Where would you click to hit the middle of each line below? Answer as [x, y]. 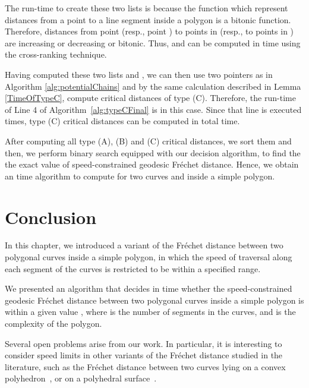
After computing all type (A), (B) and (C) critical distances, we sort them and [148, 141]
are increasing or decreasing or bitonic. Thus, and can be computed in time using [153, 42]
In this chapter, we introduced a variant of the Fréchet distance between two [144, 245]
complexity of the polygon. [53, 323]
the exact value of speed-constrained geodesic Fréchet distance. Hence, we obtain [152, 164]
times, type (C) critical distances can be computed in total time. [122, 121]
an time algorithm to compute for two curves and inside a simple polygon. [140, 176]
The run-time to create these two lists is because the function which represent [146, 8]
